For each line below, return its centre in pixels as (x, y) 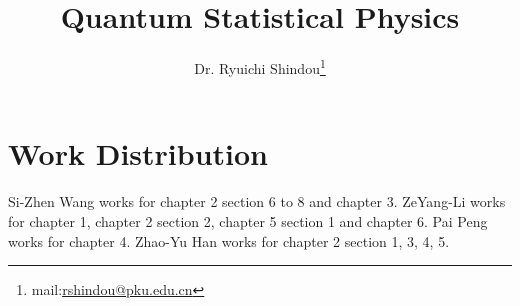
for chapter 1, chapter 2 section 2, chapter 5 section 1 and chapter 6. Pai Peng (248, 220)
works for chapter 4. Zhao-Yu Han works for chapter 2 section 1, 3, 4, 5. (229, 240)
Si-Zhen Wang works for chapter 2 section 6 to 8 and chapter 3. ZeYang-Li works (257, 201)
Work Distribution (138, 153)
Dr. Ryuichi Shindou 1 (260, 66)
